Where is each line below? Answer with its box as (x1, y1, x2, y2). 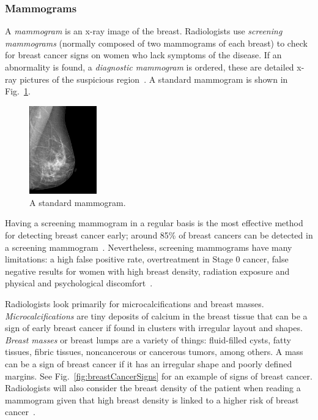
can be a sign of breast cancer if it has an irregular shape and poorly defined (5, 357, 292, 370)
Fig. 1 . (5, 85, 31, 97)
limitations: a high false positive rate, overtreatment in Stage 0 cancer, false (5, 253, 289, 265)
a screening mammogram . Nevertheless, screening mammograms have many (5, 240, 292, 253)
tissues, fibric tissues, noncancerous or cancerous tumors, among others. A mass (5, 345, 303, 358)
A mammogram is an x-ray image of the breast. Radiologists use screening (5, 25, 283, 37)
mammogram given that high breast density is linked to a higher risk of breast (5, 393, 299, 406)
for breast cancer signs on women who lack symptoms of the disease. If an (5, 48, 282, 61)
